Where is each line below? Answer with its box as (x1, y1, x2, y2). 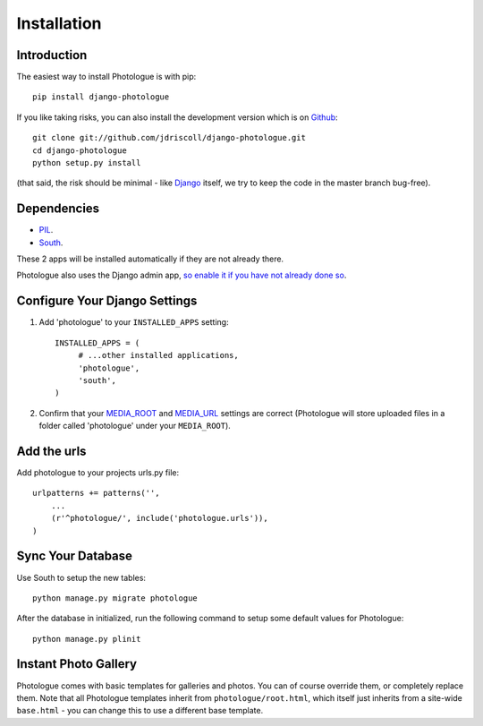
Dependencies (16, 201, 100, 217)
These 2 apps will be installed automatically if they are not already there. (16, 253, 284, 264)
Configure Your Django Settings (16, 294, 198, 309)
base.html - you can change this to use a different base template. (16, 705, 264, 716)
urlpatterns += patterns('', (32, 488, 160, 499)
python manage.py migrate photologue (32, 593, 199, 603)
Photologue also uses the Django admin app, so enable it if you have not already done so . (16, 269, 347, 281)
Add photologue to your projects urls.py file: (16, 467, 179, 478)
